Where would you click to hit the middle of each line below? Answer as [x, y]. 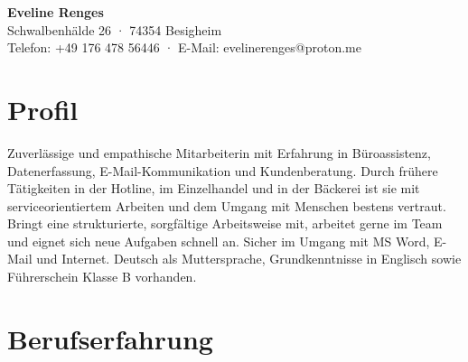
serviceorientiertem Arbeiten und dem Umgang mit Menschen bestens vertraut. [227, 205]
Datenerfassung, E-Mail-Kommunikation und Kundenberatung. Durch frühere [223, 170]
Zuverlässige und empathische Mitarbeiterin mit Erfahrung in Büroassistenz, [219, 152]
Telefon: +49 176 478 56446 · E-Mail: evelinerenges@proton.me [184, 47]
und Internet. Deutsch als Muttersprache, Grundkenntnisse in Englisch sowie [249, 259]
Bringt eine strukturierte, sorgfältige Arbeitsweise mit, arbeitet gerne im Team [225, 223]
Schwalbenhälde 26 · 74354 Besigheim [115, 29]
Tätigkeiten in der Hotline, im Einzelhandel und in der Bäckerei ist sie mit [214, 188]
